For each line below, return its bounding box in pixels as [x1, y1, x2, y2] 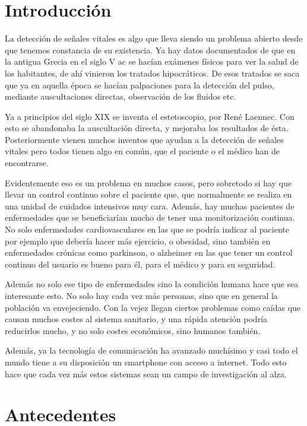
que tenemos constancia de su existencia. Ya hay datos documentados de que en [5, 43, 296, 56]
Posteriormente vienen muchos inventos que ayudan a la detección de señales [5, 133, 284, 145]
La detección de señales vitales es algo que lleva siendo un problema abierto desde [5, 32, 303, 44]
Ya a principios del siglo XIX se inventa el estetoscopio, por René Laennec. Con [5, 110, 295, 122]
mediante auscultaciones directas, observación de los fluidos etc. [5, 90, 236, 103]
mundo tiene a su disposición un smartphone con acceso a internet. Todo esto [5, 355, 287, 368]
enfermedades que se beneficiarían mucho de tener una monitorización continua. [5, 211, 295, 224]
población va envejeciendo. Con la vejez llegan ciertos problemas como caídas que [5, 301, 301, 313]
